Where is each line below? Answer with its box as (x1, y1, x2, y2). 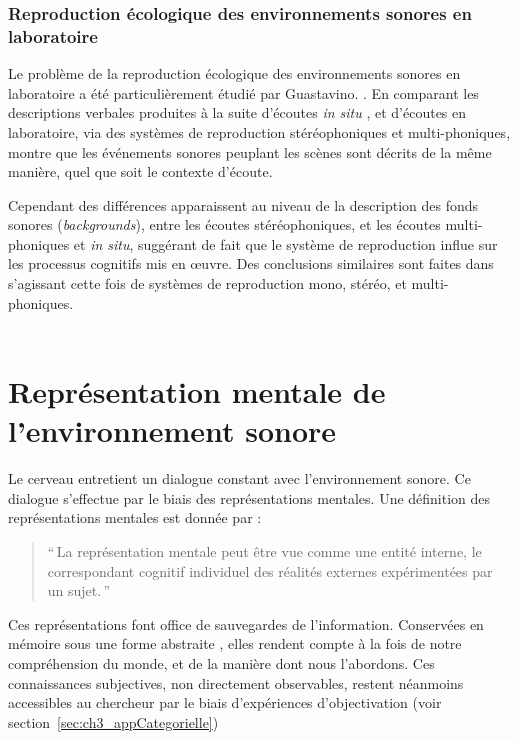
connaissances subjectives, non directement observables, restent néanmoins (8, 672, 464, 693)
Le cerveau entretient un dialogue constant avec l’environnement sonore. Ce (8, 468, 471, 489)
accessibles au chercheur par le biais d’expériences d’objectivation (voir (8, 692, 442, 713)
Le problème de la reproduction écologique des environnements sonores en (8, 63, 461, 84)
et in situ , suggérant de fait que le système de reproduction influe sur (73, 233, 498, 254)
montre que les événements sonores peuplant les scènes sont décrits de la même (8, 141, 492, 162)
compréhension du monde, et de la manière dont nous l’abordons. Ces (8, 652, 435, 673)
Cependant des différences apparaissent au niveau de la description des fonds (8, 194, 479, 215)
